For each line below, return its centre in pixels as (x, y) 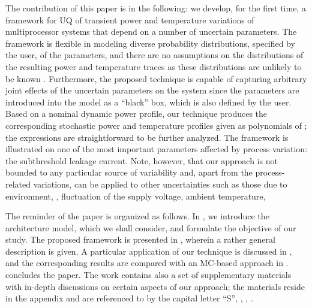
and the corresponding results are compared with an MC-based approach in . (147, 263)
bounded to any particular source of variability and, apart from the (129, 172)
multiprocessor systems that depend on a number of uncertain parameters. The (151, 31)
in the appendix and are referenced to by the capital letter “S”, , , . (129, 298)
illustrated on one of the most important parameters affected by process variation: (157, 149)
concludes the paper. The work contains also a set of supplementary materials (148, 275)
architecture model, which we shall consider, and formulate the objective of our (151, 227)
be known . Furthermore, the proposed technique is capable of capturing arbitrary (156, 78)
